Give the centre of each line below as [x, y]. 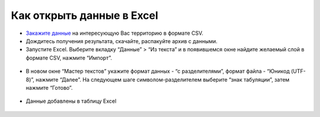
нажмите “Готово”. [49, 87]
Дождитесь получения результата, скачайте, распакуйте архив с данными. [121, 41]
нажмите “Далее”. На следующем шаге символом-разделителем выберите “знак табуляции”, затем [163, 79]
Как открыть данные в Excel [84, 15]
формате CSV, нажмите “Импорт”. [69, 58]
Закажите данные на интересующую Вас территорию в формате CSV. [115, 33]
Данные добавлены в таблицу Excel [71, 101]
